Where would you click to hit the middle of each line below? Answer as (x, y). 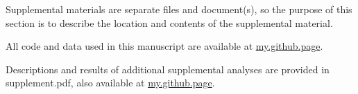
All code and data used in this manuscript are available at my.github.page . (164, 46)
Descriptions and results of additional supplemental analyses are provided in (168, 69)
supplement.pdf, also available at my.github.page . (110, 83)
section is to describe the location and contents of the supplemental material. (169, 22)
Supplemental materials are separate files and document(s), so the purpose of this (179, 9)
